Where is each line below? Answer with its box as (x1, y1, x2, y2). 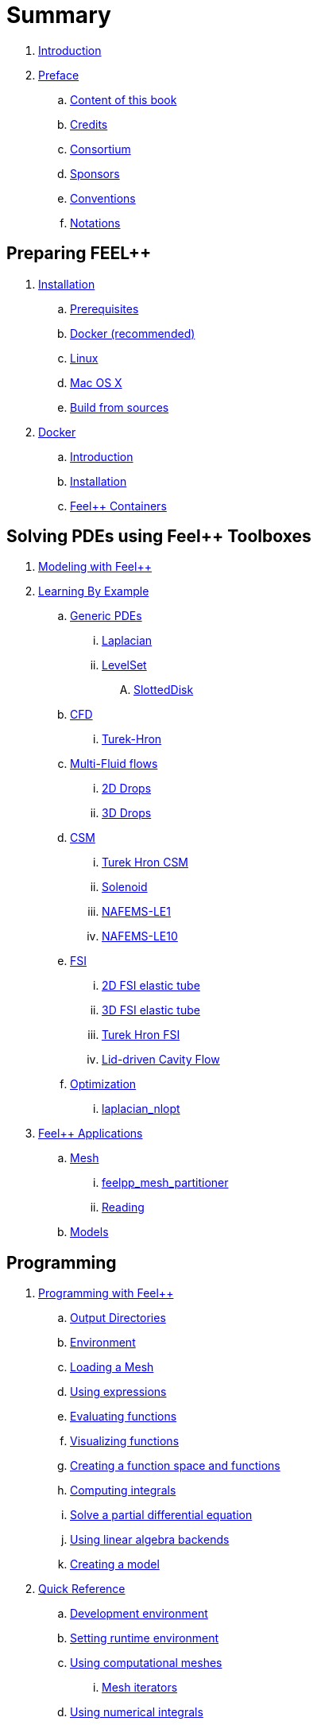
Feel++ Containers (70, 498, 167, 513)
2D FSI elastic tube (102, 979, 200, 993)
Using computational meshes (70, 1656, 222, 1670)
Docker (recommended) (70, 326, 195, 340)
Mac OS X (70, 375, 122, 390)
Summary (6, 2, 111, 29)
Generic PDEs (70, 609, 142, 623)
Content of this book (70, 92, 177, 107)
